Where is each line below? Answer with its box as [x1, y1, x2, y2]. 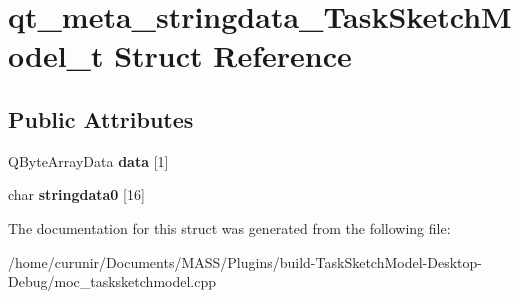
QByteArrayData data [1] [8, 150, 169, 171]
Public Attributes [8, 103, 194, 134]
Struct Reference [114, 35, 352, 76]
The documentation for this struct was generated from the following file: [8, 217, 451, 238]
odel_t [8, 35, 104, 76]
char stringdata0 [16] [8, 184, 145, 205]
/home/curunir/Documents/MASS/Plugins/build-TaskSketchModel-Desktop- [8, 251, 482, 272]
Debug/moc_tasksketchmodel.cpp [8, 271, 217, 292]
